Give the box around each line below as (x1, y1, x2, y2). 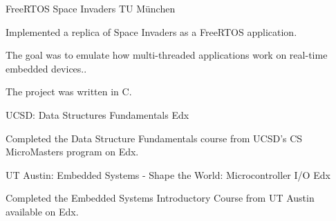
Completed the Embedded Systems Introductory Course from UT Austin (6, 191, 315, 205)
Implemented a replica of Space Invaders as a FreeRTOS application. (6, 24, 297, 39)
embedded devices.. (6, 61, 87, 75)
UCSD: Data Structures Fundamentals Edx (6, 107, 189, 122)
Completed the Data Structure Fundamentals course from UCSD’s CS (6, 131, 303, 145)
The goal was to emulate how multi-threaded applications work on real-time (6, 48, 328, 62)
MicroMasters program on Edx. (6, 144, 139, 159)
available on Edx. (6, 204, 79, 218)
